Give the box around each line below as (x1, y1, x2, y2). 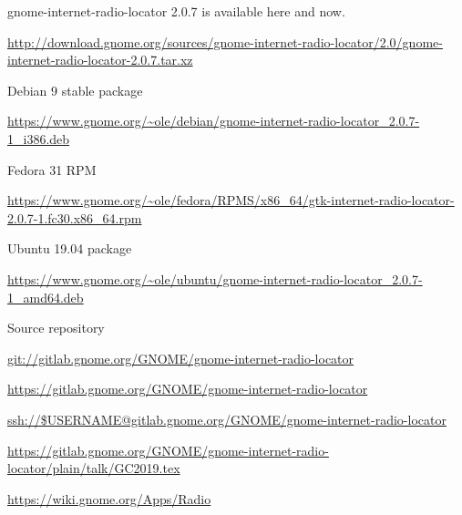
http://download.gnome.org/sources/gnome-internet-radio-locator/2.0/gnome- (7, 32, 443, 51)
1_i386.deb (7, 129, 70, 148)
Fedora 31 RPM (7, 160, 97, 179)
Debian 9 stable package (7, 80, 143, 99)
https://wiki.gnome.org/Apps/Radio (7, 489, 211, 508)
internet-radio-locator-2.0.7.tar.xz (7, 50, 193, 69)
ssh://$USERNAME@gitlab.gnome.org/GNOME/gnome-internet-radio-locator (7, 409, 447, 428)
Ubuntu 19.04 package (7, 239, 132, 258)
